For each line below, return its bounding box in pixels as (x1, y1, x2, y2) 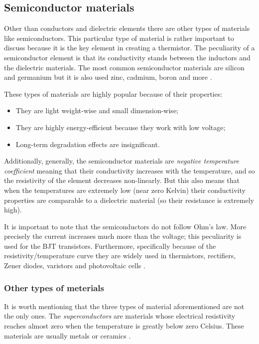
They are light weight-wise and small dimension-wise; (15, 105, 178, 116)
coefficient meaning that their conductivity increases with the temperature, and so (4, 165, 255, 175)
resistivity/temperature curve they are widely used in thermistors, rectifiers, (4, 250, 236, 261)
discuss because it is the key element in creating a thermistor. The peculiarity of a (4, 42, 255, 53)
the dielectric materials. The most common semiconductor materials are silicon (4, 62, 245, 72)
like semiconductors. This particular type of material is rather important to (4, 32, 234, 43)
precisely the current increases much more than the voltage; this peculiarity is (4, 231, 242, 241)
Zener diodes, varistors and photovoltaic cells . (4, 260, 145, 271)
